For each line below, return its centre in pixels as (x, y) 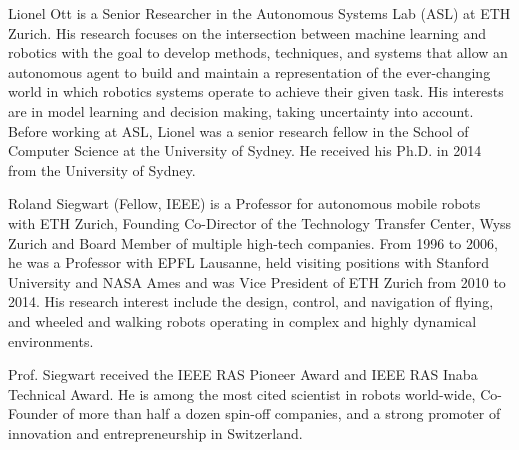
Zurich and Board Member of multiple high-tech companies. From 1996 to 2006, (253, 242)
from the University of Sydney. (102, 169)
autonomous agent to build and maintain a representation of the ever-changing (249, 71)
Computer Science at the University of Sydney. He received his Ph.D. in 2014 (245, 150)
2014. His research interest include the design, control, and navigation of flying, (251, 301)
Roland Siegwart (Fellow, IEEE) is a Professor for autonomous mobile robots (244, 203)
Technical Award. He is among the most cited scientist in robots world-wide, (242, 393)
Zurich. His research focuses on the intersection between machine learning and (247, 32)
